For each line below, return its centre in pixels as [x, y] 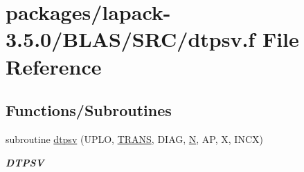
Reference [54, 66]
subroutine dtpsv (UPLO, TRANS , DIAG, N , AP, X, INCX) [134, 138]
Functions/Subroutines [89, 110]
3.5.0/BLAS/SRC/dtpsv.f [131, 39]
